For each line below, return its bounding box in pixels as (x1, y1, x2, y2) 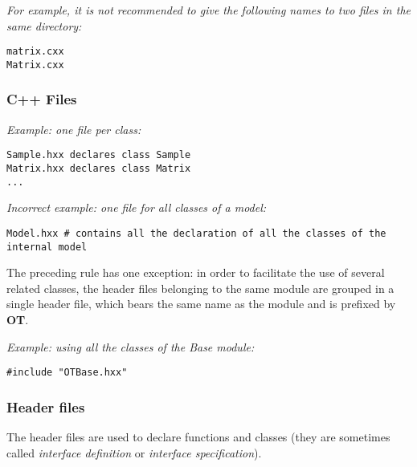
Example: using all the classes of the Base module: (6, 338, 255, 355)
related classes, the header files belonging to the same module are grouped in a (6, 279, 395, 296)
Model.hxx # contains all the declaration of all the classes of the (6, 227, 386, 239)
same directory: (6, 17, 82, 34)
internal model (6, 241, 88, 253)
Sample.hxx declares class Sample (6, 149, 191, 161)
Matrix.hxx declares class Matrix (6, 162, 191, 174)
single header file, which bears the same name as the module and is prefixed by (6, 295, 396, 312)
